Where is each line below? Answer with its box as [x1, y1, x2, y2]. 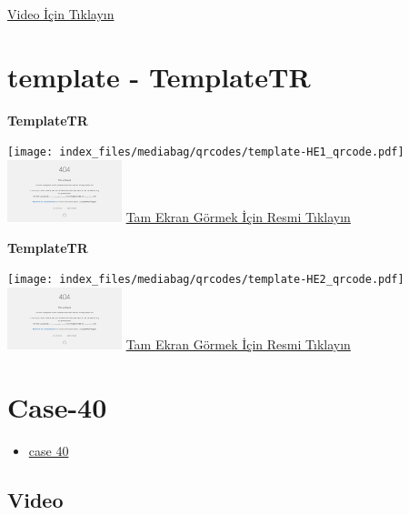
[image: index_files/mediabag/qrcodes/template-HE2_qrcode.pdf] [7, 273, 404, 287]
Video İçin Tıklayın [7, 5, 115, 23]
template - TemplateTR [7, 57, 311, 95]
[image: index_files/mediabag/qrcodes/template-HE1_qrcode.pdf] [7, 146, 404, 159]
